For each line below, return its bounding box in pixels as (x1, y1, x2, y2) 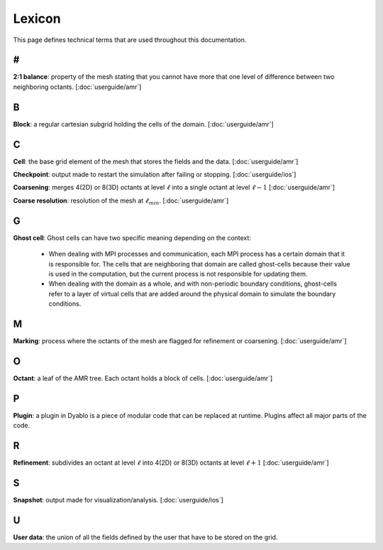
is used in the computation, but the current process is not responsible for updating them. (48, 269, 308, 278)
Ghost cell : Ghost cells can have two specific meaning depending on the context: (13, 233, 252, 242)
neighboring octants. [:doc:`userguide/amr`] (13, 82, 142, 91)
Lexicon (13, 11, 61, 26)
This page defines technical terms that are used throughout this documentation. (13, 36, 247, 44)
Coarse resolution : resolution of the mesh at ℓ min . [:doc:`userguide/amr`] (13, 196, 229, 206)
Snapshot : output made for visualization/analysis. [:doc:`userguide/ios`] (13, 496, 223, 504)
